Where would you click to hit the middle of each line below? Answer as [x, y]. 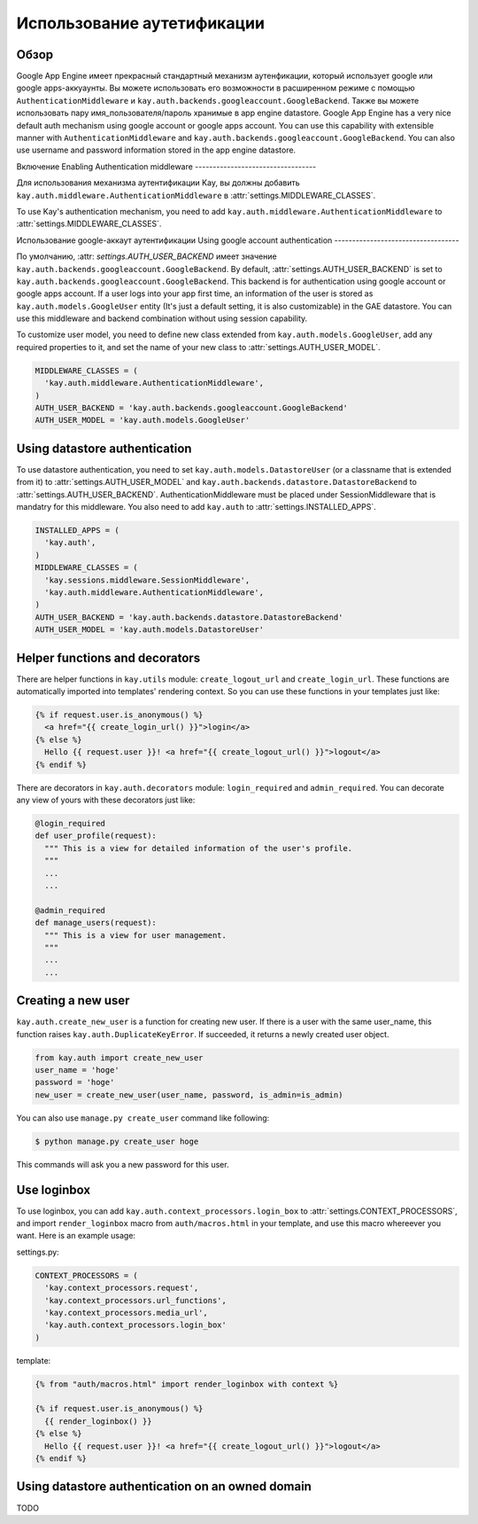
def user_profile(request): [96, 836]
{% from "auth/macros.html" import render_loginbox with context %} [187, 1384]
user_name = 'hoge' [77, 1070]
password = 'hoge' [75, 1082]
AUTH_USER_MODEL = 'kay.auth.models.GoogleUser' [143, 420]
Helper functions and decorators [108, 657]
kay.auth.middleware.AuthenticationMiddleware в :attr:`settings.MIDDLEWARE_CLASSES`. [196, 195]
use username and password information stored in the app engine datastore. [156, 150]
